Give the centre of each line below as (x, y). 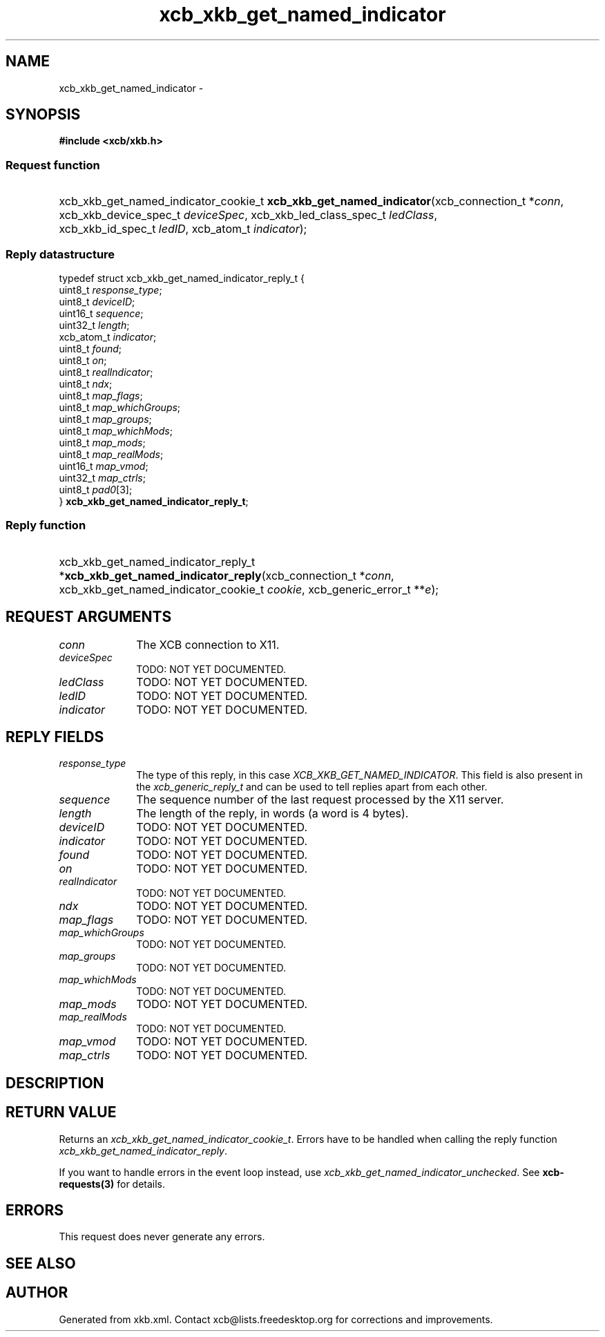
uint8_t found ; (90, 348)
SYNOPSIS (43, 115)
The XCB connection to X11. (208, 644)
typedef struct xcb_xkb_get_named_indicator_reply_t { (182, 278)
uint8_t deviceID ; (97, 301)
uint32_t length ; (94, 325)
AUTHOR (37, 1293)
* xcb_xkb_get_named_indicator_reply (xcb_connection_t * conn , (227, 575)
